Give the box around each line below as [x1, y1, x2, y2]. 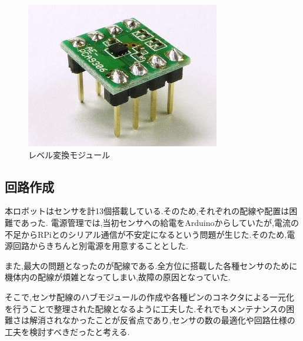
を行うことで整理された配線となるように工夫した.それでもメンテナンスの [5, 302, 287, 314]
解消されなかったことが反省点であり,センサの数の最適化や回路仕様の [29, 314, 295, 326]
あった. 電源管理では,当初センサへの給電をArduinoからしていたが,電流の [21, 216, 299, 228]
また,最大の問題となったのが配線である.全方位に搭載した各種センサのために [5, 259, 298, 271]
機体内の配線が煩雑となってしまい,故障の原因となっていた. [5, 271, 231, 283]
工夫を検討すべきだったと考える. [5, 325, 130, 337]
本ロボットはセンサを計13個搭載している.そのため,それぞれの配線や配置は [5, 205, 289, 217]
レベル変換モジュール [28, 148, 111, 160]
